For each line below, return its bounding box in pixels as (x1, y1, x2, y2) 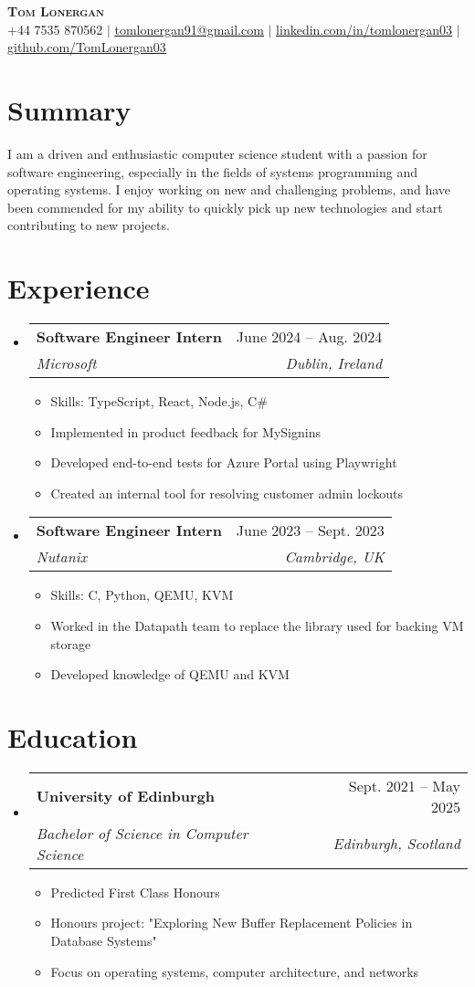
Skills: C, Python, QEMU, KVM (50, 585, 234, 604)
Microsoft (36, 352, 97, 373)
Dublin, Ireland (285, 352, 383, 373)
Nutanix (36, 546, 88, 568)
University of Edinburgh (36, 785, 215, 807)
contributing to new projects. (7, 215, 170, 235)
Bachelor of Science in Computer (36, 822, 248, 844)
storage (50, 634, 91, 653)
